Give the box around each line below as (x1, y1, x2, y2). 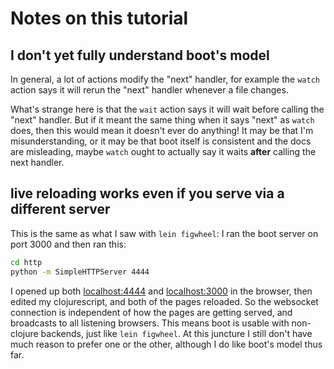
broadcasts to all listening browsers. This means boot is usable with (10, 317, 290, 329)
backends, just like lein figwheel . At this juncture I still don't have (40, 327, 313, 339)
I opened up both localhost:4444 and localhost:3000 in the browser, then (10, 285, 313, 297)
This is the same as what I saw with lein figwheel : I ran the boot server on (10, 227, 319, 239)
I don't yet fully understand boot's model (10, 47, 270, 64)
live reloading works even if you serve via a (10, 185, 285, 202)
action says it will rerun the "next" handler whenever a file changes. (10, 84, 289, 96)
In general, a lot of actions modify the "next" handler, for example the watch (10, 73, 320, 85)
